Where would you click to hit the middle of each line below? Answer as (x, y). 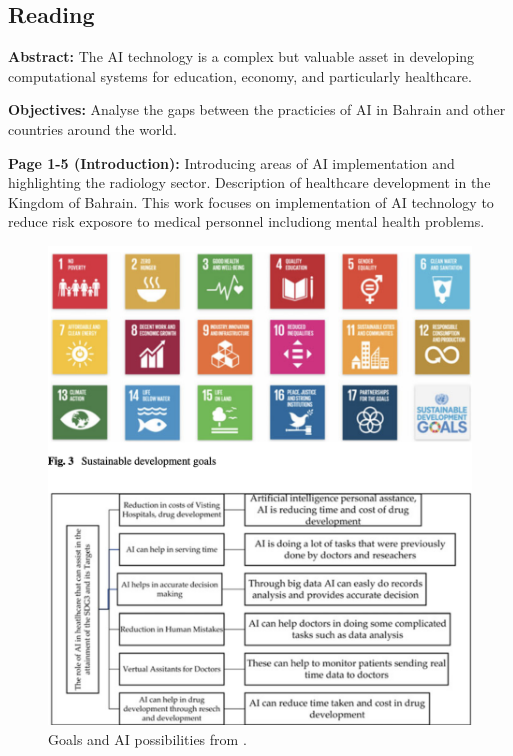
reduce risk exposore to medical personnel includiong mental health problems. (246, 221)
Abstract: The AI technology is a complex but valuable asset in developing (241, 56)
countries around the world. (92, 128)
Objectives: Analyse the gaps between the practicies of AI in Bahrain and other (257, 109)
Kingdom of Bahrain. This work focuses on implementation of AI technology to (251, 201)
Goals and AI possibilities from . (147, 738)
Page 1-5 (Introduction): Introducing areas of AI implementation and (231, 162)
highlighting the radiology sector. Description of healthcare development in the (249, 182)
